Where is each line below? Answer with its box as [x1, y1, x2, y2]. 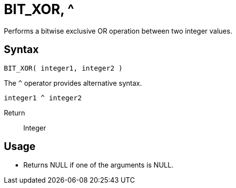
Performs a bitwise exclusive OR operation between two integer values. [4, 26, 233, 35]
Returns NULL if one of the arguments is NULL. [23, 161, 174, 169]
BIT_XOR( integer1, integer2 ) [4, 64, 123, 72]
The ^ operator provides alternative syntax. [4, 78, 142, 87]
